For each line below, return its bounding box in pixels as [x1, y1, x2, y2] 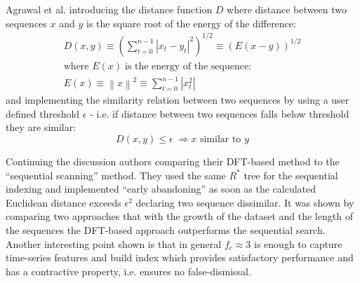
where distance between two [227, 2, 347, 16]
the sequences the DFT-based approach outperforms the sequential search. [6, 223, 326, 237]
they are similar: [6, 120, 76, 134]
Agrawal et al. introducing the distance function [6, 2, 213, 16]
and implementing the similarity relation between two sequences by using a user [6, 92, 349, 107]
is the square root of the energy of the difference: [86, 15, 296, 30]
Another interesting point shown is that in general [6, 236, 222, 251]
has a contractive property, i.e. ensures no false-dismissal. [6, 263, 251, 278]
